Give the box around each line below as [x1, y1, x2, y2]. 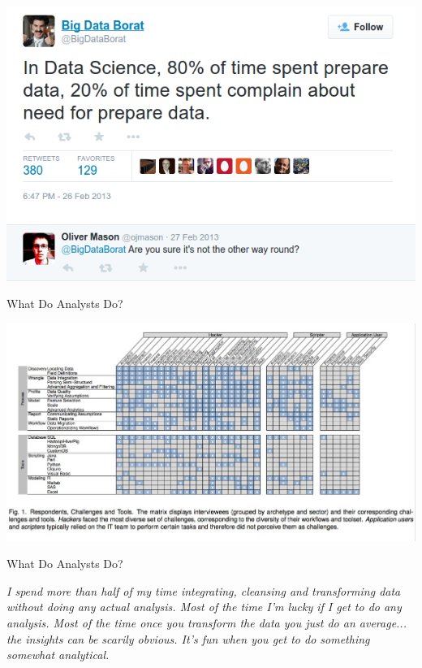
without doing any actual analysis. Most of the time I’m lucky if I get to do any [6, 598, 402, 615]
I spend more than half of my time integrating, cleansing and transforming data [6, 582, 401, 599]
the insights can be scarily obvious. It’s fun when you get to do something [6, 630, 370, 647]
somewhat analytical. [6, 646, 110, 663]
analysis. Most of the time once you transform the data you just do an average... [6, 614, 407, 631]
